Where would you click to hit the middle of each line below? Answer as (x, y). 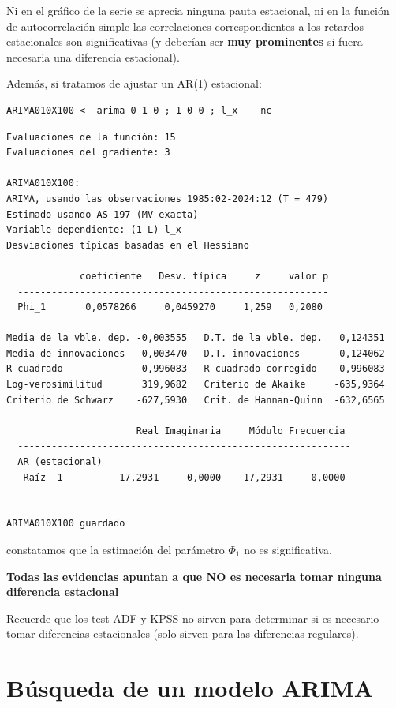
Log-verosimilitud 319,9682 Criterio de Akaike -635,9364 (196, 385)
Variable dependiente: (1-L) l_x (94, 230)
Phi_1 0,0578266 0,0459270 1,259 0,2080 (170, 307)
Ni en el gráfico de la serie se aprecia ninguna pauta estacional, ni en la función (198, 10)
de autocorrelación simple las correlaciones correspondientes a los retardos (185, 26)
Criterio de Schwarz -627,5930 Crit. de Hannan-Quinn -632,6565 (196, 400)
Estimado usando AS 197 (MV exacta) (103, 214)
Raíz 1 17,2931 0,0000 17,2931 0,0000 (184, 477)
